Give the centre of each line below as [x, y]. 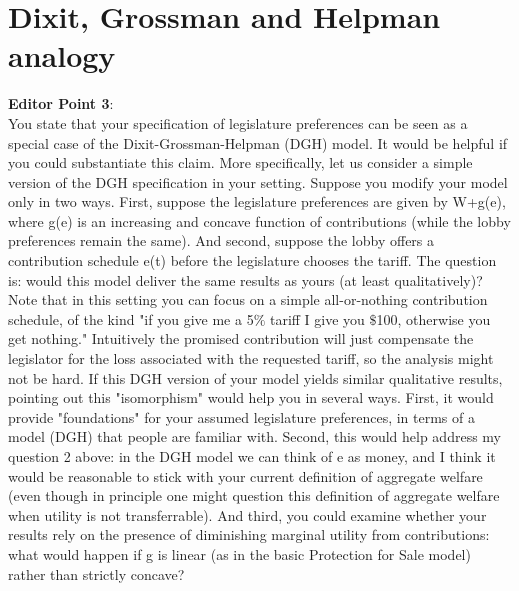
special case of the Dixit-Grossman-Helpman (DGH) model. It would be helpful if [258, 142]
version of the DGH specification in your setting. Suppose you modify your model [258, 181]
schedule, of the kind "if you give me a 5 [131, 318]
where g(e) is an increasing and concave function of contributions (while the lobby [259, 220]
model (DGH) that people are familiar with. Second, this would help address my [254, 436]
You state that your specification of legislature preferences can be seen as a [238, 122]
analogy [62, 55]
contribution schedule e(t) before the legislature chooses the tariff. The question [252, 260]
